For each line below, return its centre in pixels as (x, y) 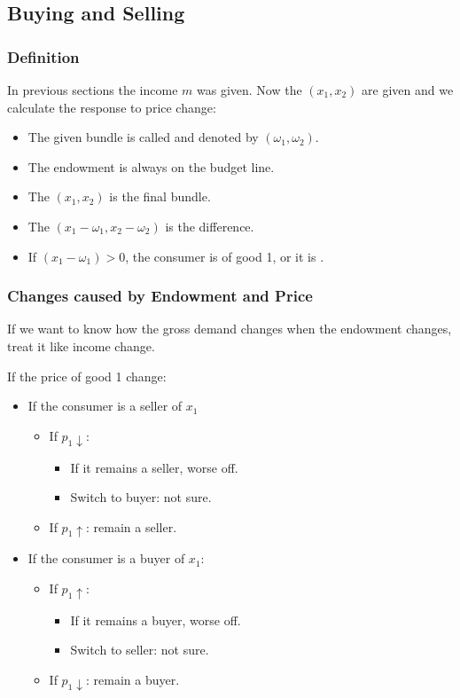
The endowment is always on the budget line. (151, 166)
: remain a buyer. (133, 679)
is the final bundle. (160, 196)
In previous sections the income (93, 90)
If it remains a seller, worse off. (154, 467)
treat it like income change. (81, 345)
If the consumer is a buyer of (106, 558)
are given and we (408, 90)
